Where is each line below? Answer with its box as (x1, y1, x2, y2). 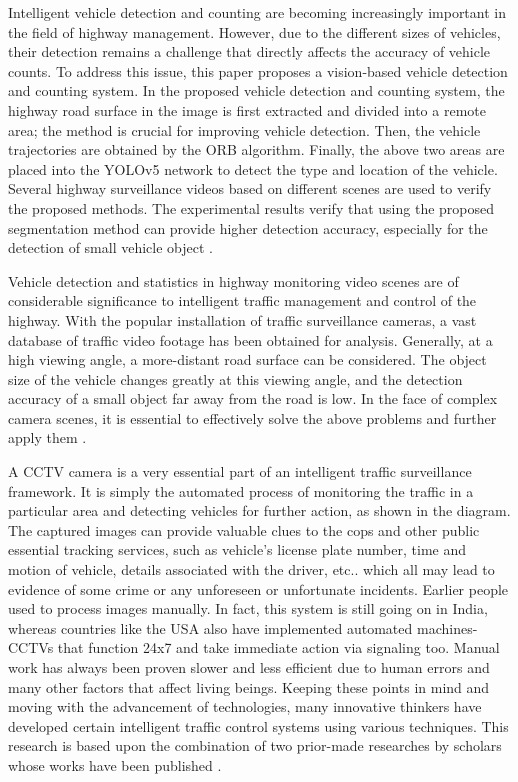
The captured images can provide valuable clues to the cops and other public (8, 519, 480, 540)
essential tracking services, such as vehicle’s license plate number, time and (8, 539, 466, 560)
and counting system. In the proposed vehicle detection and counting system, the (8, 80, 505, 101)
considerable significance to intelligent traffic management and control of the (8, 290, 477, 311)
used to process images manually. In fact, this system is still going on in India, (8, 598, 488, 619)
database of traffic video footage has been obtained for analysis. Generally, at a (8, 329, 493, 350)
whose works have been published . (8, 754, 222, 775)
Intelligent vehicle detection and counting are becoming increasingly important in (8, 2, 506, 22)
